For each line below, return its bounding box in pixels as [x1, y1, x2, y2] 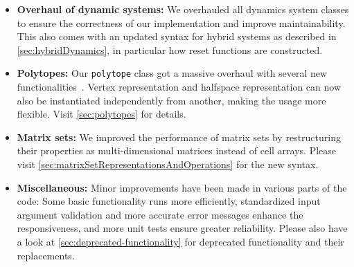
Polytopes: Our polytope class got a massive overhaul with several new [17, 66, 328, 80]
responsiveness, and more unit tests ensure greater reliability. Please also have [17, 221, 348, 235]
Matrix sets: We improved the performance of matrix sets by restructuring [17, 129, 341, 144]
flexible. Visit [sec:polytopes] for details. [17, 107, 186, 121]
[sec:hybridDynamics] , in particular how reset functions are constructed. [17, 42, 323, 57]
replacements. [17, 248, 75, 262]
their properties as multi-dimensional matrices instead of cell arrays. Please [17, 143, 337, 158]
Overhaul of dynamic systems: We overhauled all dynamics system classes [17, 2, 349, 16]
